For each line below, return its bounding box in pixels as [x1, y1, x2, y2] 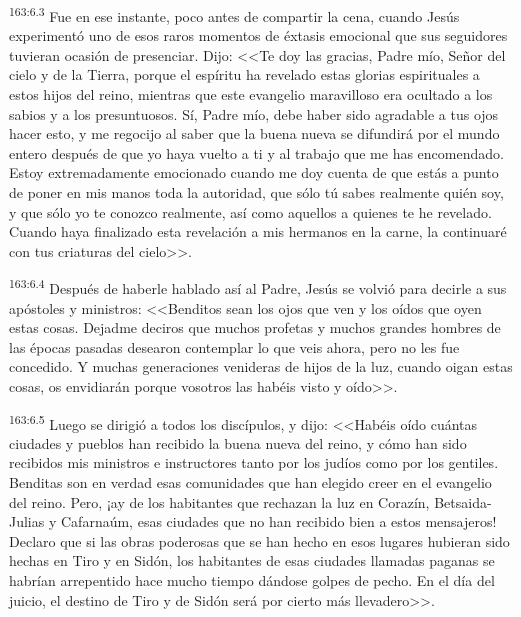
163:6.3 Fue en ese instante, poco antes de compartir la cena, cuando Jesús [9, 3, 460, 26]
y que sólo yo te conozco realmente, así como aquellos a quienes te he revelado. [9, 201, 492, 222]
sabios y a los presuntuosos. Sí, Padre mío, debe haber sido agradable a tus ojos [9, 103, 499, 124]
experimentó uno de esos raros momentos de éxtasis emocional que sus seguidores [9, 25, 508, 46]
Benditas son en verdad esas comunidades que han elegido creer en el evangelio [9, 472, 492, 493]
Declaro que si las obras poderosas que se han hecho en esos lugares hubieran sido [9, 530, 510, 551]
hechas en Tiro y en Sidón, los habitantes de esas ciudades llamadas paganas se [9, 550, 495, 571]
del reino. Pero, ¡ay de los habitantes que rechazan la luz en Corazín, [9, 491, 430, 512]
